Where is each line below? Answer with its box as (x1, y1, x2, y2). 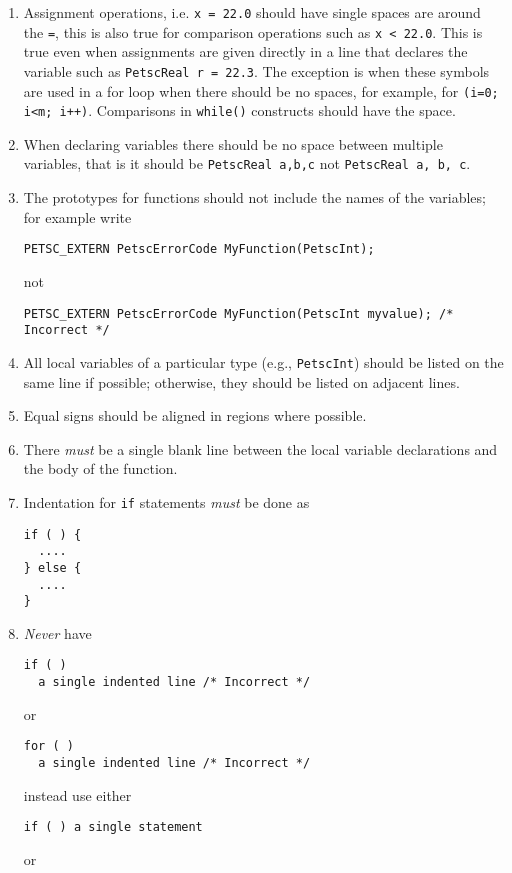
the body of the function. (23, 458, 178, 479)
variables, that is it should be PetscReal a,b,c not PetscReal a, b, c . (23, 153, 471, 174)
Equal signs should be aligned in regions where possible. (23, 405, 367, 426)
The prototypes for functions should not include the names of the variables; (23, 187, 486, 208)
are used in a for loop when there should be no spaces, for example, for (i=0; (23, 80, 499, 101)
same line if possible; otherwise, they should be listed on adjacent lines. (23, 371, 460, 392)
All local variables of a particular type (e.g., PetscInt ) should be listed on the (23, 351, 504, 372)
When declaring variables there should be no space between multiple (23, 133, 443, 154)
